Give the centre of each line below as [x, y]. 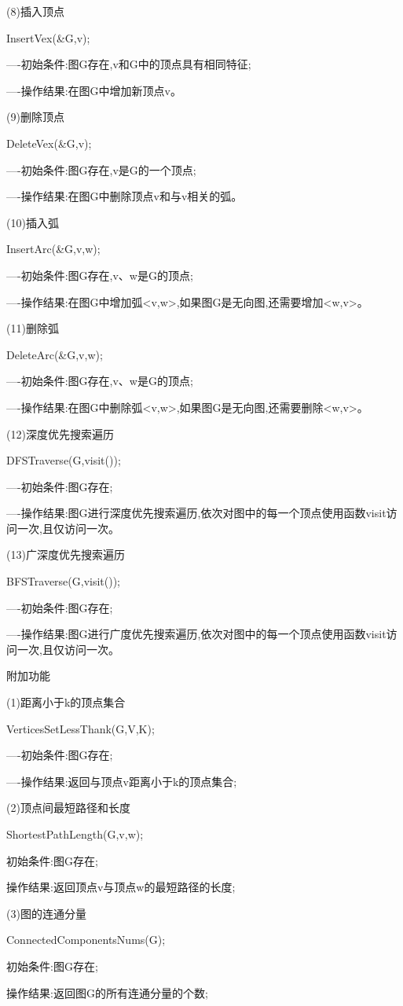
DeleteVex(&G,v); [49, 143]
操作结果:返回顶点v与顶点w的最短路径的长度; [121, 887]
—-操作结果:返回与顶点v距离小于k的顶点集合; [122, 781]
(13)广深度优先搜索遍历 [66, 554]
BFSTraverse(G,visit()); [64, 581]
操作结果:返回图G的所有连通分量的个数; [107, 992]
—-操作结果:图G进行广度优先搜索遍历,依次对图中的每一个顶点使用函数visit [196, 634]
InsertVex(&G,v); [48, 37]
